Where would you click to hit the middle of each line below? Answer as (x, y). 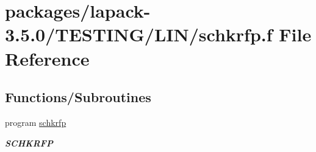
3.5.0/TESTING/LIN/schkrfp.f (139, 34)
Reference (47, 58)
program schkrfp (36, 122)
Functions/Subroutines (78, 97)
